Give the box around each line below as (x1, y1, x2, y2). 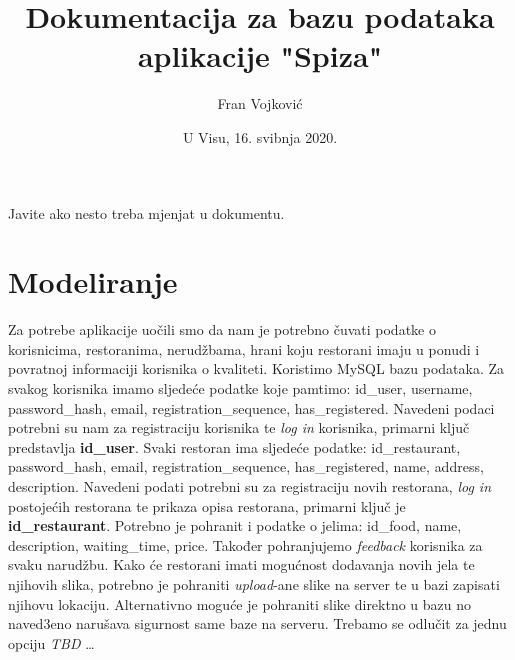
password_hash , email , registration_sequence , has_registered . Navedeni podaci (8, 397, 495, 418)
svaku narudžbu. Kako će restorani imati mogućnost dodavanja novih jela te (8, 554, 475, 575)
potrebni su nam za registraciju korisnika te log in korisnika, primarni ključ (8, 417, 470, 438)
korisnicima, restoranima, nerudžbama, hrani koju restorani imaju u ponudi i (8, 338, 480, 359)
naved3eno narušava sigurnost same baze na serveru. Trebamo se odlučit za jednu (8, 613, 507, 634)
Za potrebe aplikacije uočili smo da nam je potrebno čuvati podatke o (8, 319, 436, 340)
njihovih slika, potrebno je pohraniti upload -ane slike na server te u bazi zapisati (8, 573, 500, 594)
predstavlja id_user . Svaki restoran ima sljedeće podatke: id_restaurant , (8, 436, 461, 457)
